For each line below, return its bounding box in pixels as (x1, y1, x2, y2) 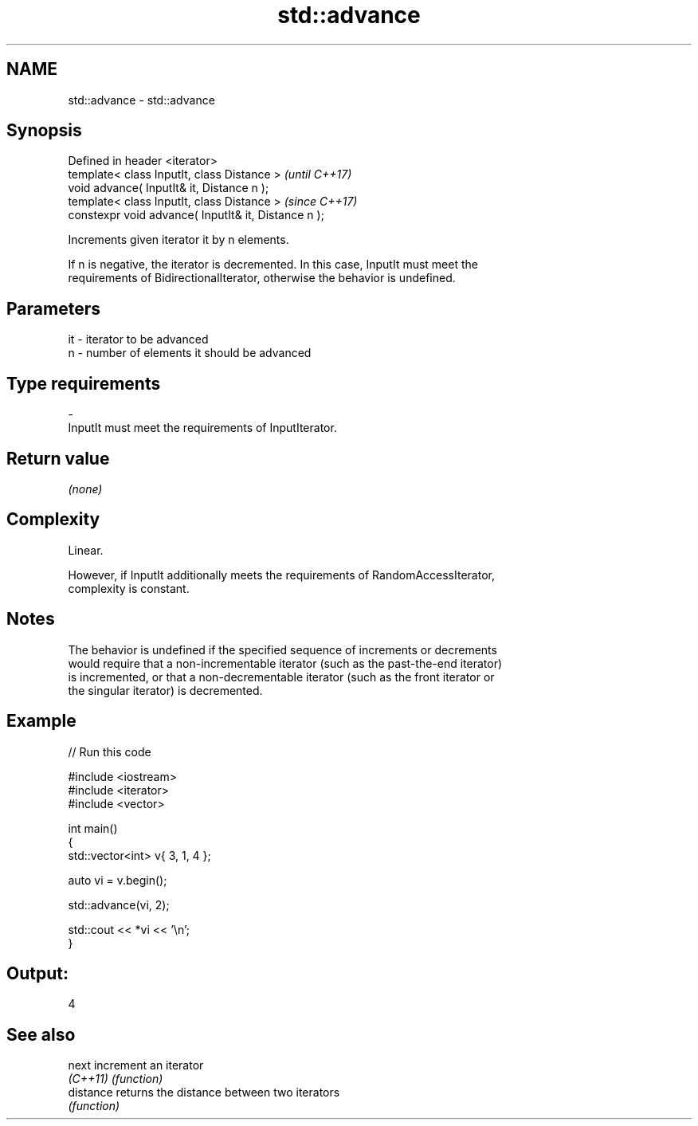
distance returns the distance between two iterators (68, 1085, 340, 1100)
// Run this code (68, 744, 151, 759)
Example (6, 711, 76, 732)
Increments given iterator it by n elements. (68, 233, 289, 247)
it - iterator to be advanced (68, 332, 209, 347)
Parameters (6, 298, 100, 319)
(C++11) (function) (68, 1072, 163, 1086)
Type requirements (6, 373, 161, 394)
